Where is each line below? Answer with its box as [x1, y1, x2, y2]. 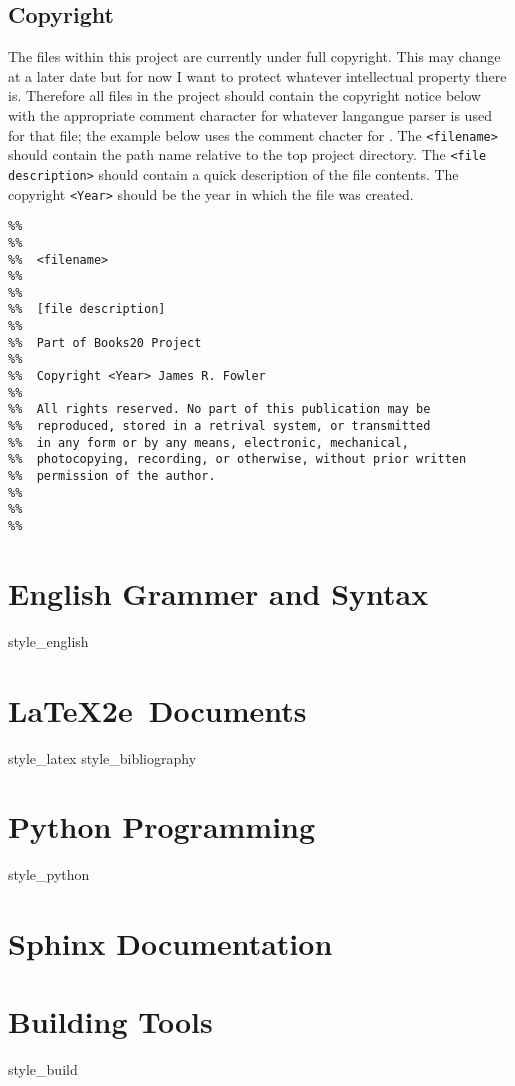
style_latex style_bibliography [8, 747, 197, 768]
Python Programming [8, 806, 316, 847]
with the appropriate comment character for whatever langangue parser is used [8, 104, 492, 125]
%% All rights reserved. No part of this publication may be [8, 402, 431, 417]
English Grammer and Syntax [8, 572, 429, 613]
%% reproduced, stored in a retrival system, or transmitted [8, 419, 431, 434]
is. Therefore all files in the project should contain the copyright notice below [8, 85, 481, 106]
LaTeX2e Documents [8, 689, 307, 730]
